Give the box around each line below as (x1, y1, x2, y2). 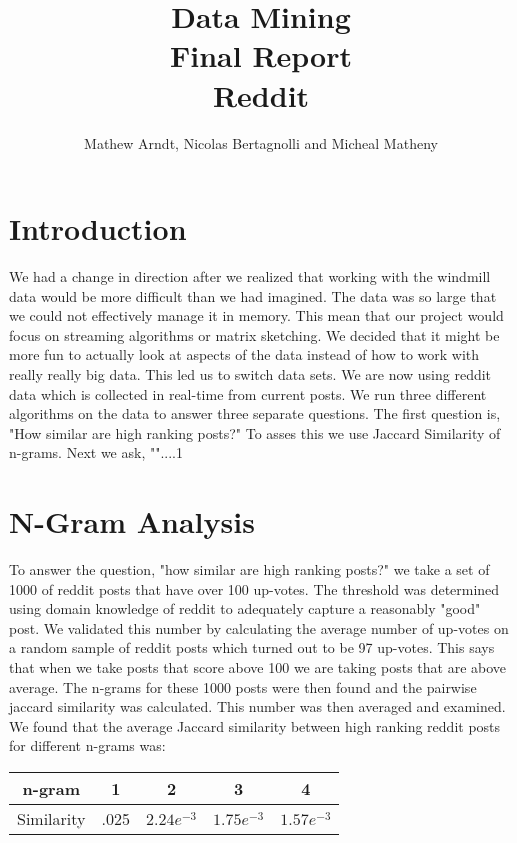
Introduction (9, 208, 187, 249)
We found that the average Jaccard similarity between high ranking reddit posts (9, 715, 501, 736)
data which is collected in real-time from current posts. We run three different (9, 383, 487, 404)
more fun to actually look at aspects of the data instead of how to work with (9, 344, 480, 365)
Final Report (169, 35, 352, 76)
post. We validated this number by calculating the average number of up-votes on (9, 617, 509, 638)
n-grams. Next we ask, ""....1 (9, 442, 183, 463)
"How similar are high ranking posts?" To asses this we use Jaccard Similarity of (9, 422, 501, 443)
